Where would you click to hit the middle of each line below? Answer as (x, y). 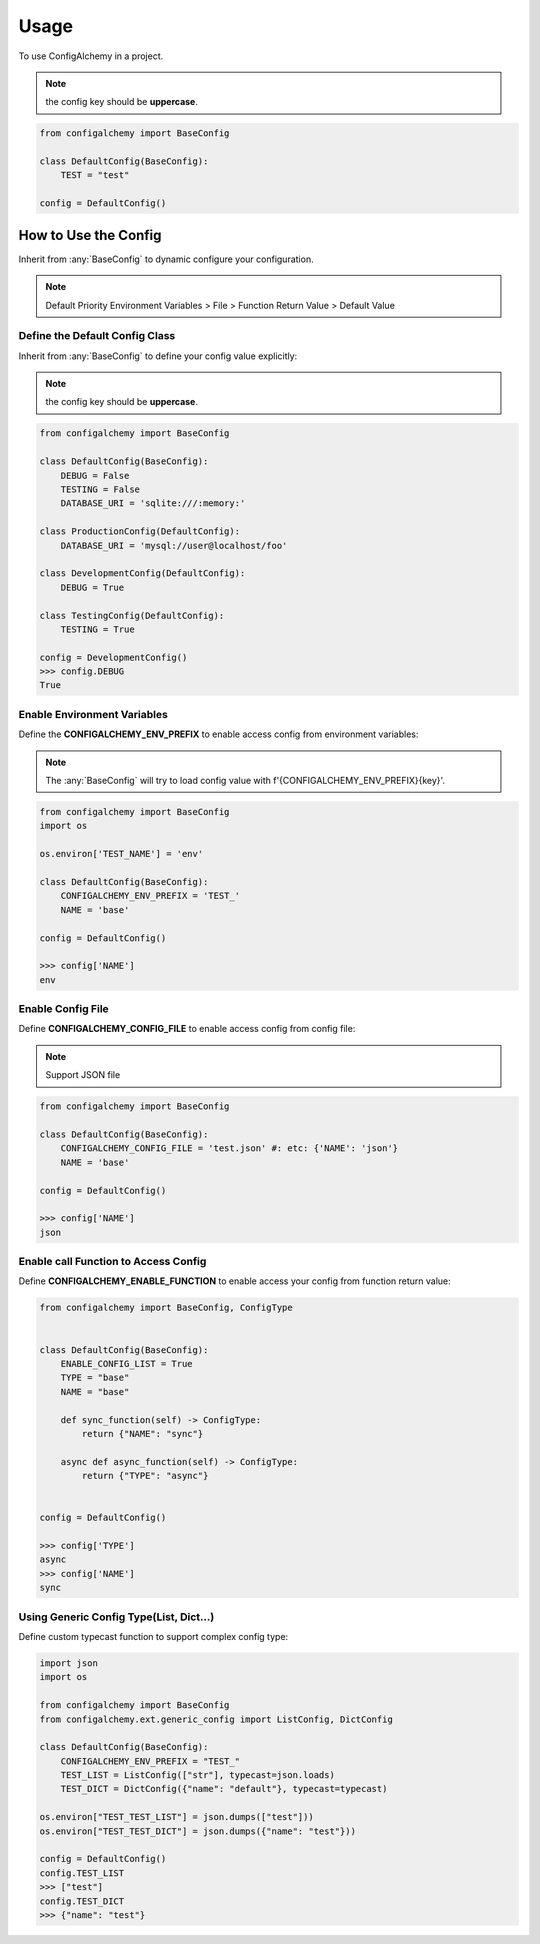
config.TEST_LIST (82, 1873)
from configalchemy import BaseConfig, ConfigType (166, 1308)
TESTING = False (100, 489)
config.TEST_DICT (82, 1901)
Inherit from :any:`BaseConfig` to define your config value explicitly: (158, 356)
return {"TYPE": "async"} (145, 1476)
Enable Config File (63, 1009)
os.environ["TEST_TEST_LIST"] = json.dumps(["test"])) (176, 1817)
